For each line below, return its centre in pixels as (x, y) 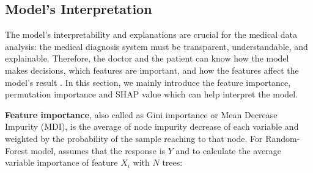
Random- (283, 138)
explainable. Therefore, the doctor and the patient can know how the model (147, 58)
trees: (172, 162)
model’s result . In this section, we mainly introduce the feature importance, (148, 82)
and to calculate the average (228, 150)
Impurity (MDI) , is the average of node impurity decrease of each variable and (152, 126)
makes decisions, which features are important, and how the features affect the (152, 70)
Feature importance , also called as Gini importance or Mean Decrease (141, 114)
